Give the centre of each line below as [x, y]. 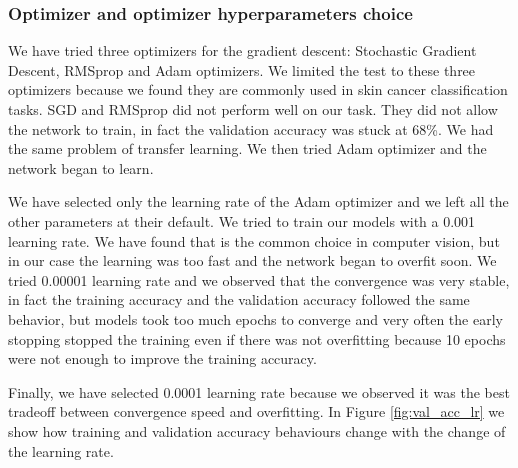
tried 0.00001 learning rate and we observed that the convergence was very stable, [259, 279]
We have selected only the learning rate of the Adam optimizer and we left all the [258, 201]
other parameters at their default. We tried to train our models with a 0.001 [242, 220]
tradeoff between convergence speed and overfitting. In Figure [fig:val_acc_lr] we [256, 411]
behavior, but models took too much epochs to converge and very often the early [255, 318]
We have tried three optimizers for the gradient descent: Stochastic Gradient [242, 50]
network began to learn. [81, 167]
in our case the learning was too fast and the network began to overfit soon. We [252, 260]
